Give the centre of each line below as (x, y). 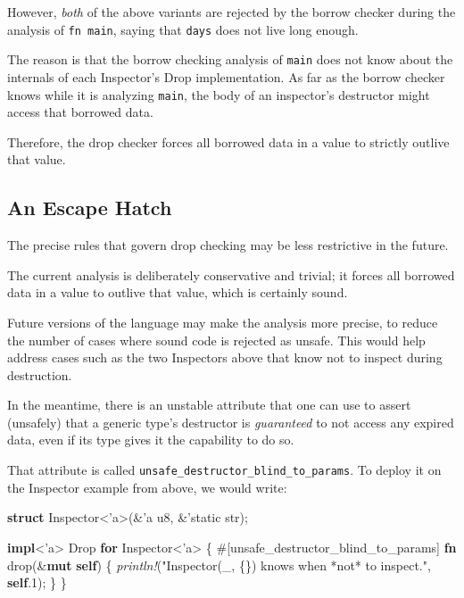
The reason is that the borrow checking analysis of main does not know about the (230, 59)
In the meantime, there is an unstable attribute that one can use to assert (209, 405)
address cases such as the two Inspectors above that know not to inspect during (225, 357)
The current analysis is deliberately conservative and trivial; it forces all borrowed (231, 274)
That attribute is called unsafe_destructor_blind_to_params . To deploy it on (224, 470)
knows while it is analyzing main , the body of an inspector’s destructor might (219, 94)
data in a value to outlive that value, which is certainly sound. (178, 292)
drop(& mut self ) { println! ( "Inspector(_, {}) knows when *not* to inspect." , (219, 565)
